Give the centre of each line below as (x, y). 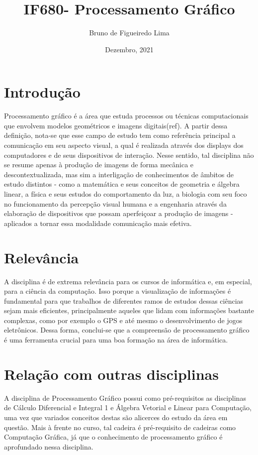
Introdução (42, 92)
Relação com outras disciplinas (111, 374)
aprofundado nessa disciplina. (49, 446)
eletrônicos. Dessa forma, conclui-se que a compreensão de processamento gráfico (127, 330)
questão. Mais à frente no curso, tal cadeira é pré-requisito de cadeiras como (120, 427)
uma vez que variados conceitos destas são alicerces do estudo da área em (116, 417)
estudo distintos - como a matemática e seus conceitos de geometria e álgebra (122, 184)
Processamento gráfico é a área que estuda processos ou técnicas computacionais (126, 116)
